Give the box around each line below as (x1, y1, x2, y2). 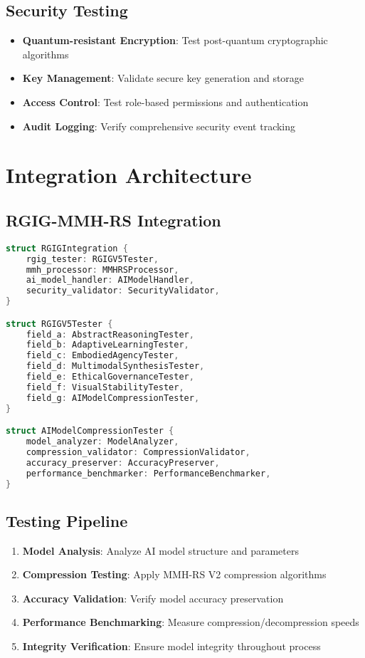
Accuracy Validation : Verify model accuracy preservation (22, 590, 284, 605)
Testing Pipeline (6, 509, 128, 531)
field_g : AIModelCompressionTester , (26, 392, 200, 403)
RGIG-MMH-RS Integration (6, 209, 221, 231)
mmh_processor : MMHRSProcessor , (26, 264, 179, 275)
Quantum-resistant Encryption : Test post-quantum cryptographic (22, 33, 328, 48)
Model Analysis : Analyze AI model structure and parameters (22, 543, 299, 558)
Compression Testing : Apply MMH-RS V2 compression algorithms (22, 567, 327, 582)
